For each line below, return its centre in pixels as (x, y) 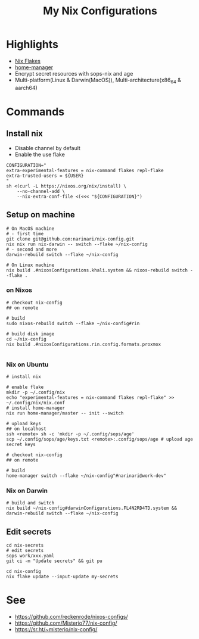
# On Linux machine (30, 265)
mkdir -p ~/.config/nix (36, 392)
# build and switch (30, 503)
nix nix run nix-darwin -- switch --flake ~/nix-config (77, 244)
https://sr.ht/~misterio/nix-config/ (56, 629)
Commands (35, 112)
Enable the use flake (40, 154)
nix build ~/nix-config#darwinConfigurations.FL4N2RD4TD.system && (92, 508)
